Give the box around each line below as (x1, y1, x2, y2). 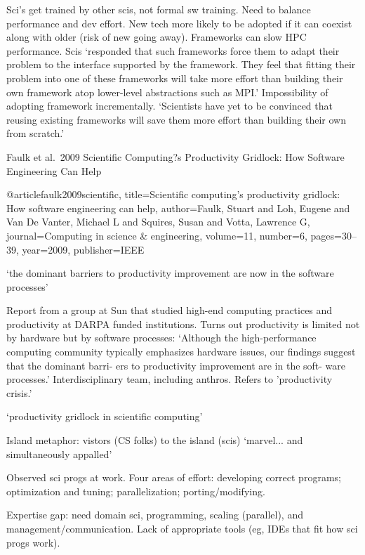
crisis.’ (6, 385, 32, 400)
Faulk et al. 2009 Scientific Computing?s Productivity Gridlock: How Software (6, 149, 345, 164)
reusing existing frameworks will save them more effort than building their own (6, 112, 346, 126)
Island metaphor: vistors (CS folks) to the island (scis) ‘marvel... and (6, 433, 303, 448)
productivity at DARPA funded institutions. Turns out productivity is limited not (6, 316, 360, 331)
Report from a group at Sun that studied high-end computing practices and (6, 303, 333, 318)
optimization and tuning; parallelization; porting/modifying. (6, 483, 265, 498)
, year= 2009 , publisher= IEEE (16, 242, 145, 256)
